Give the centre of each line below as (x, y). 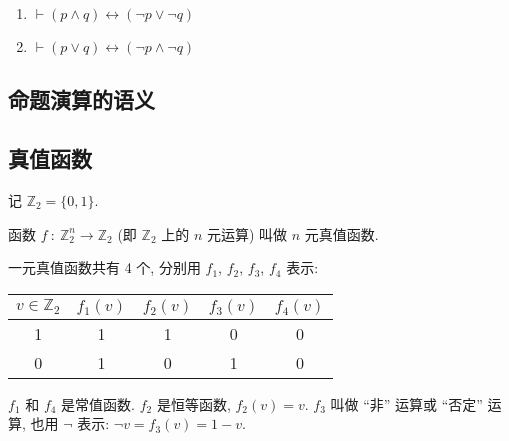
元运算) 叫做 (247, 233)
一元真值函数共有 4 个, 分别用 (104, 267)
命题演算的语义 (81, 99)
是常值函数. (98, 403)
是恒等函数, (193, 403)
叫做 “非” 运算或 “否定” (406, 403)
